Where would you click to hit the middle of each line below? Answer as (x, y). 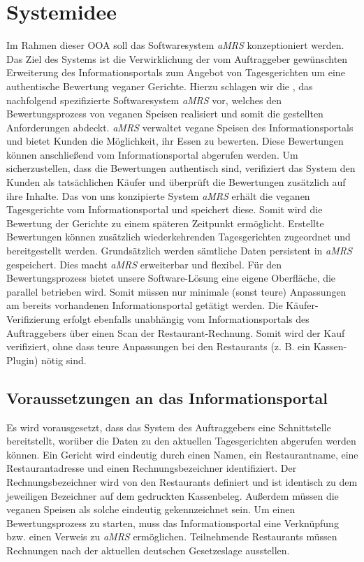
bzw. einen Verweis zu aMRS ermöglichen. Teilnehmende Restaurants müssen (172, 536)
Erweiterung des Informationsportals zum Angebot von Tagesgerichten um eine (176, 72)
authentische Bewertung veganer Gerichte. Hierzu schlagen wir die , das (160, 86)
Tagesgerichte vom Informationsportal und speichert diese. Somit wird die (165, 209)
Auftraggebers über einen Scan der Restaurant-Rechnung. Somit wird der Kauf (176, 332)
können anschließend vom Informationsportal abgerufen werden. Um (152, 154)
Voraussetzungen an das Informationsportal (167, 397)
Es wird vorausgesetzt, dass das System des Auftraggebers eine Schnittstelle (169, 427)
